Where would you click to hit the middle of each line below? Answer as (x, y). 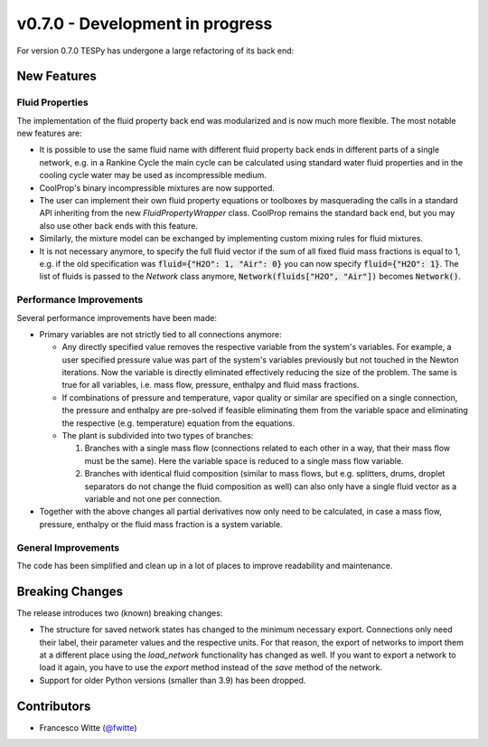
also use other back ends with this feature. (119, 225)
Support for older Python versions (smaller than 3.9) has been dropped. (173, 680)
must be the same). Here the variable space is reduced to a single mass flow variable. (244, 460)
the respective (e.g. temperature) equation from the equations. (178, 423)
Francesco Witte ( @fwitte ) (88, 727)
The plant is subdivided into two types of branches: (158, 436)
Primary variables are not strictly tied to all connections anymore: (160, 334)
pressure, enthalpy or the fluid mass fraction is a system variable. (161, 524)
